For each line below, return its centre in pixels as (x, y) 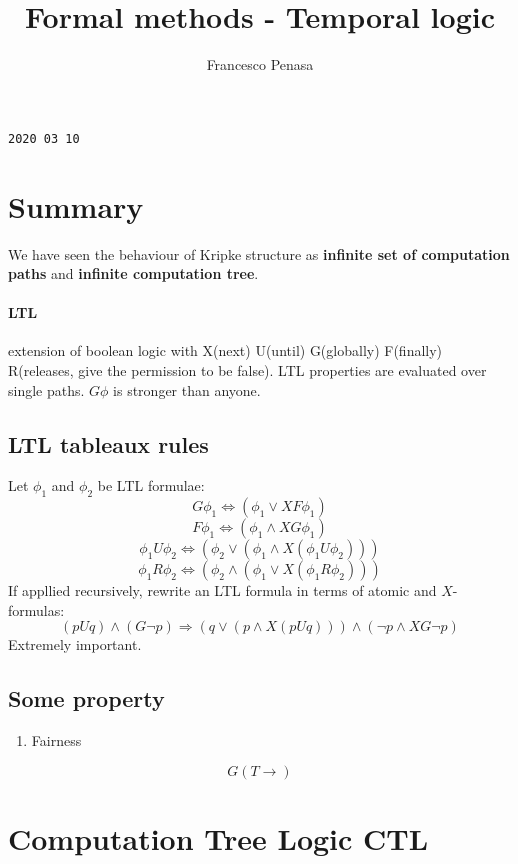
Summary (76, 205)
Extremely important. (75, 644)
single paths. (46, 389)
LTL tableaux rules (108, 443)
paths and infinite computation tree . (133, 273)
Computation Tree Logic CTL (218, 838)
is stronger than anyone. (187, 389)
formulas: (36, 609)
